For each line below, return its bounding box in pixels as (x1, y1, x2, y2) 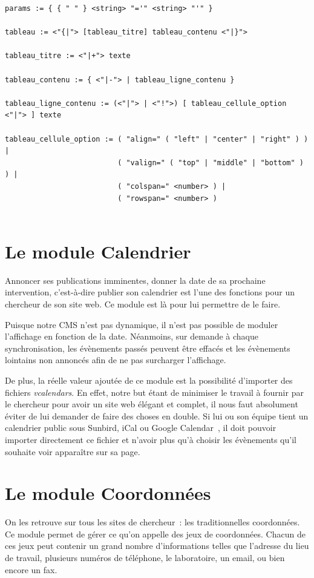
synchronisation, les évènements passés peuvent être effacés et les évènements (5, 341, 290, 354)
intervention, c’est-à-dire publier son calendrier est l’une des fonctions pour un (5, 286, 295, 298)
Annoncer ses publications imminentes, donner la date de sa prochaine (5, 274, 266, 286)
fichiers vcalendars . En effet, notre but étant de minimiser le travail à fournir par (5, 386, 304, 398)
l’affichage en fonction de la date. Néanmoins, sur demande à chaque (5, 330, 259, 343)
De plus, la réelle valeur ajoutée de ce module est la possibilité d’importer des (5, 373, 293, 386)
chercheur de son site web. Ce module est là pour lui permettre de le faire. (5, 298, 281, 310)
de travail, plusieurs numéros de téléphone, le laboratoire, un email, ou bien (5, 551, 285, 564)
